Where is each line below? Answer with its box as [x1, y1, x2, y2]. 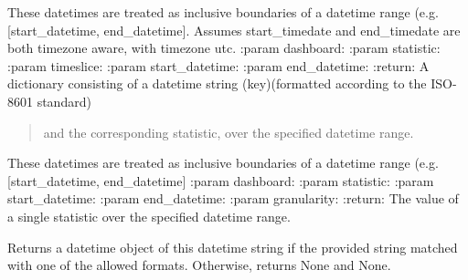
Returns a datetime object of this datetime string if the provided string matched [7, 237, 458, 256]
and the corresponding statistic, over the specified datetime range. [43, 122, 414, 141]
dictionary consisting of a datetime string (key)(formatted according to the [7, 74, 427, 93]
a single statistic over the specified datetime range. [7, 206, 291, 225]
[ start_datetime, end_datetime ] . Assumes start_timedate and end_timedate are [7, 20, 461, 39]
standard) [37, 91, 91, 110]
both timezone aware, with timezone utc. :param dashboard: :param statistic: [7, 38, 441, 57]
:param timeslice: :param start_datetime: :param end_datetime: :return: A [7, 56, 430, 75]
